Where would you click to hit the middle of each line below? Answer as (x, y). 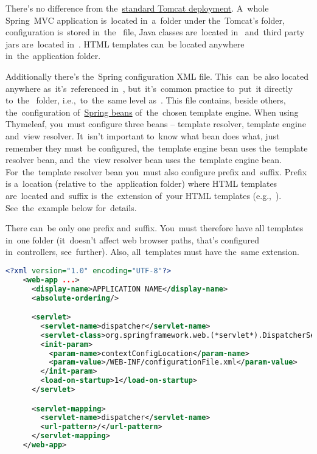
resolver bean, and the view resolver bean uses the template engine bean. (144, 160)
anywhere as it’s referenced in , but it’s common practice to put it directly (149, 88)
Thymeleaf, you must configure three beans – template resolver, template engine (156, 124)
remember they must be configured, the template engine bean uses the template (157, 148)
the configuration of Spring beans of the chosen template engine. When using (152, 112)
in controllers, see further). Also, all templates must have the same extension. (152, 252)
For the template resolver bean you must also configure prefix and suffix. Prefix (156, 171)
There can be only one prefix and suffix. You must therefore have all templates (155, 228)
